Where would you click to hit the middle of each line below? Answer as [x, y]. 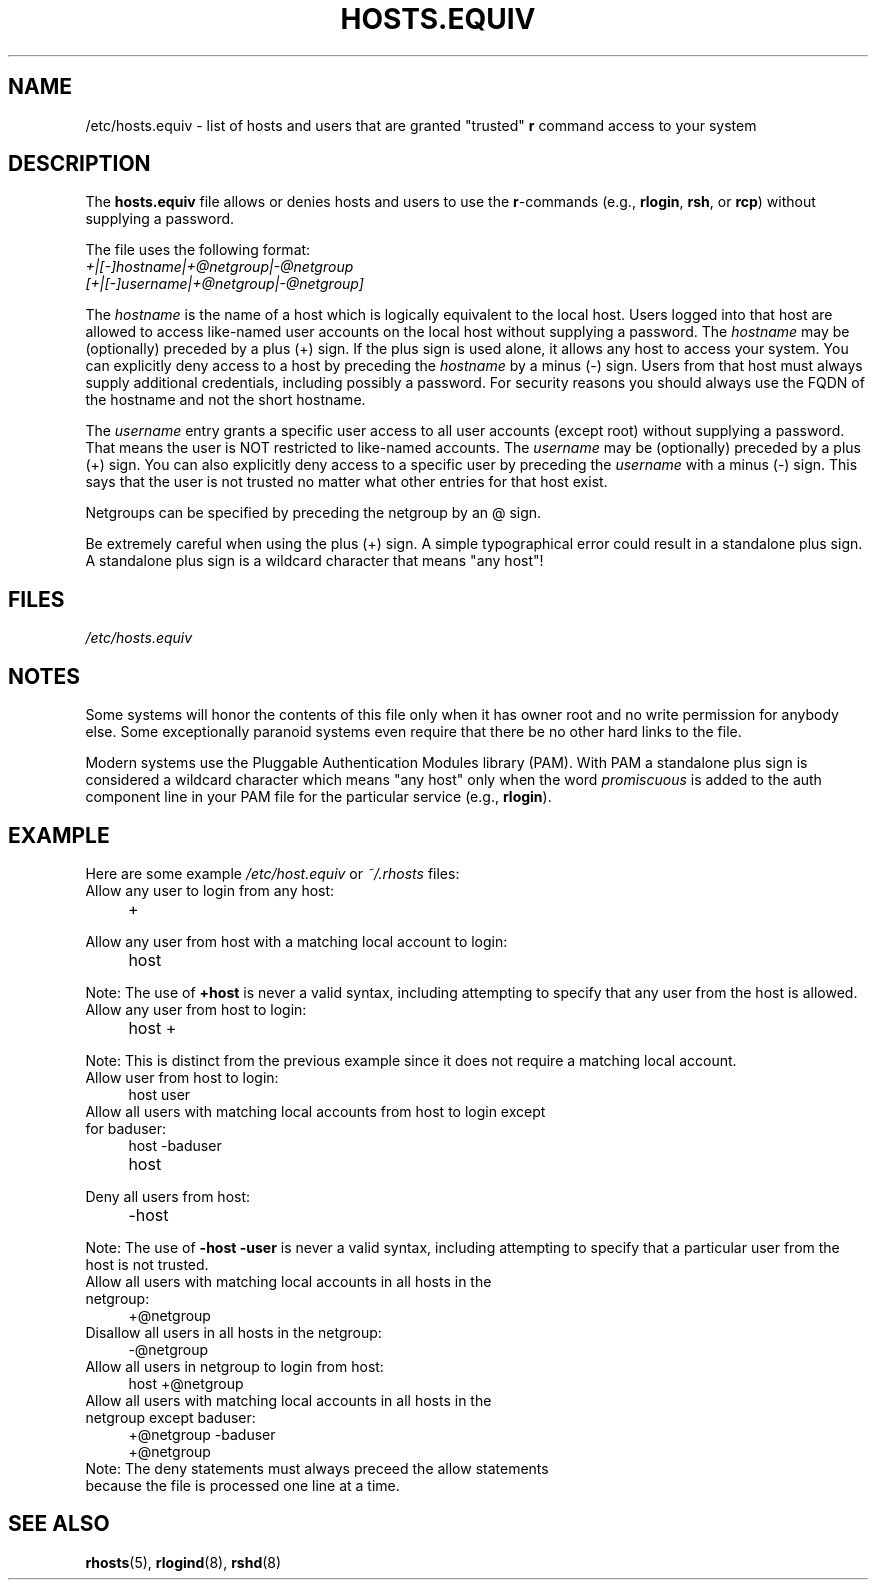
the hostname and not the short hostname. [225, 400]
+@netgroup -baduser [202, 1434]
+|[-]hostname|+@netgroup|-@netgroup [219, 267]
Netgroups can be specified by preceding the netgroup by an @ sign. [313, 513]
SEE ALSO [59, 1524]
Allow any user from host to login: [196, 1009]
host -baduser [175, 1145]
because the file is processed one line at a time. [242, 1485]
